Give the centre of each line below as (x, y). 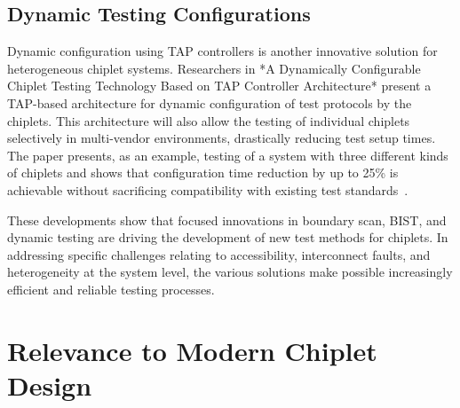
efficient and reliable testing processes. (111, 289)
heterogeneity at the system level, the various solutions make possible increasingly (230, 272)
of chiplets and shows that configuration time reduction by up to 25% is (203, 173)
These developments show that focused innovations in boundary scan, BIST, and (227, 220)
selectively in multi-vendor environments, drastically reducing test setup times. (222, 138)
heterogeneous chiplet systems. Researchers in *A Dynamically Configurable (214, 68)
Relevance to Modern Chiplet (192, 350)
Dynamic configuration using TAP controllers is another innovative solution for (222, 51)
